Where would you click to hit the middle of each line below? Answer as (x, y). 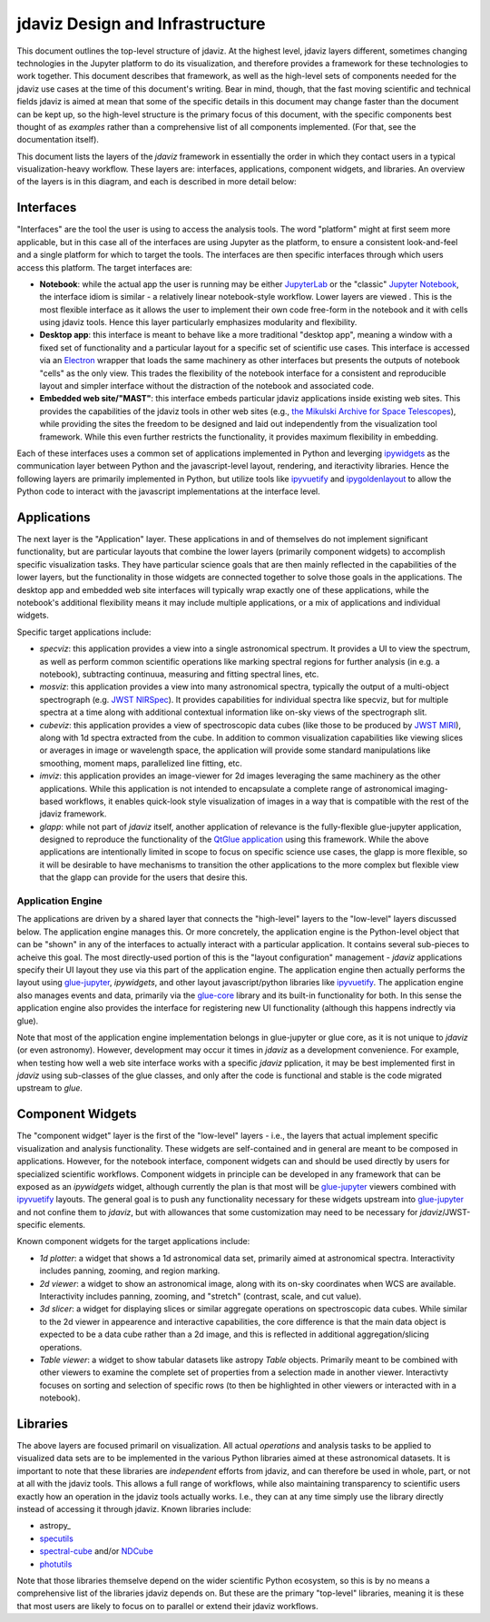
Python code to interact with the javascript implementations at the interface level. (169, 491)
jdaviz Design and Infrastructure (141, 24)
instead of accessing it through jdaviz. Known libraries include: (134, 1509)
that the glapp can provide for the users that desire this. (144, 877)
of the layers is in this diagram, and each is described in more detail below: (157, 182)
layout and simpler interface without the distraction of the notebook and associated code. (206, 386)
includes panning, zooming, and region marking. (130, 1271)
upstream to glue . (50, 1088)
